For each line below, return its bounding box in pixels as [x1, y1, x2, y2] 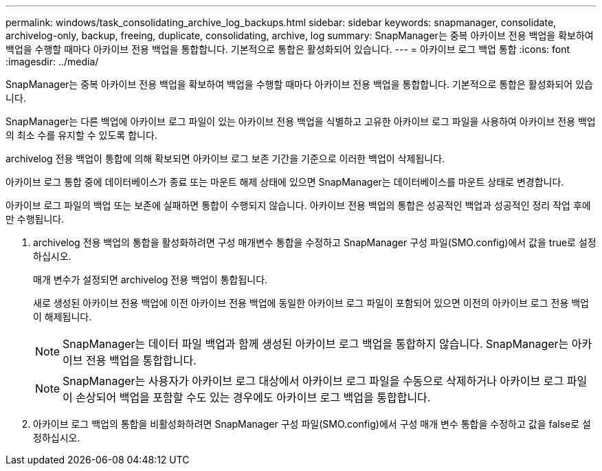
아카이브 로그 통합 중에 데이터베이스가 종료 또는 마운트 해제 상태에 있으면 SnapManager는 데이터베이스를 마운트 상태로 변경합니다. [5, 176, 564, 188]
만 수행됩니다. [5, 213, 65, 225]
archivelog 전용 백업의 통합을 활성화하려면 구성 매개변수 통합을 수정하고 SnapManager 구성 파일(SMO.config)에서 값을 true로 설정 [33, 237, 597, 248]
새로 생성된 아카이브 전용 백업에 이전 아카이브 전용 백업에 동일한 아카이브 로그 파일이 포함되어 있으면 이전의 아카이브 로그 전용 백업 [33, 297, 589, 309]
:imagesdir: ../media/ [5, 56, 99, 67]
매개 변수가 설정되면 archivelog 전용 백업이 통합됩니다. [33, 274, 268, 285]
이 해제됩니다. [33, 311, 92, 322]
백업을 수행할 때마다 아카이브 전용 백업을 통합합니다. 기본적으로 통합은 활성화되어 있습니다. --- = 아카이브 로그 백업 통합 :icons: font [5, 43, 570, 55]
